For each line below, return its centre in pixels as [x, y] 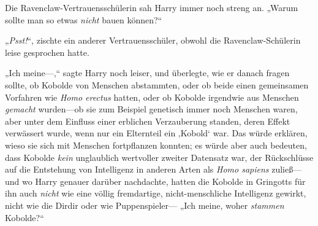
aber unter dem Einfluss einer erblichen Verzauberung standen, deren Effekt [148, 121]
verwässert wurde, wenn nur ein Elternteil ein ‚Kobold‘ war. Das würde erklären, [156, 133]
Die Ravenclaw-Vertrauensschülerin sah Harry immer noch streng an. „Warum [152, 7]
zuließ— [287, 169]
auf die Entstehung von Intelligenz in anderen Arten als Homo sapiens [137, 169]
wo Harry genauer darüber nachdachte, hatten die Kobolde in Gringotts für [164, 181]
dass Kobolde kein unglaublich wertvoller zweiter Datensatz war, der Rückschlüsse [159, 157]
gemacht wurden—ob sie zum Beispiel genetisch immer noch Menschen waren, [151, 109]
